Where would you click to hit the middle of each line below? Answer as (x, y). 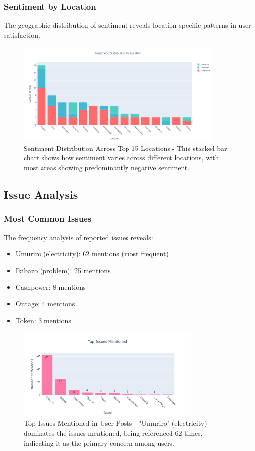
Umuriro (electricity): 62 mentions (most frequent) (92, 254)
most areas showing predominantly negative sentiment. (107, 167)
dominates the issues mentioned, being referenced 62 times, (113, 432)
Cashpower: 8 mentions (51, 287)
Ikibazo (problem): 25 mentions (63, 270)
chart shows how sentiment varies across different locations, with (122, 158)
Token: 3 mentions (43, 320)
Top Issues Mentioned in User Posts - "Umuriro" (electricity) (115, 423)
